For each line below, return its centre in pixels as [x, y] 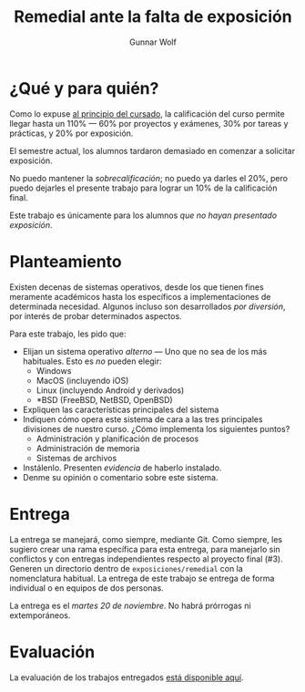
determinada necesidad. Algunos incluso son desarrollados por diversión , [147, 306]
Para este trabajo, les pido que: [68, 334]
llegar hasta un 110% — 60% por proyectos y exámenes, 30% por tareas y [149, 123]
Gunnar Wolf [153, 42]
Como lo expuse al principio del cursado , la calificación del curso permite [147, 114]
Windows [54, 370]
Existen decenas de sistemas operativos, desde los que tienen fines [137, 287]
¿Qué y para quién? [84, 88]
